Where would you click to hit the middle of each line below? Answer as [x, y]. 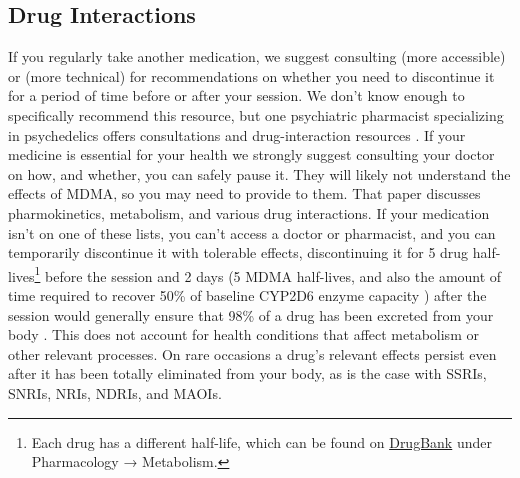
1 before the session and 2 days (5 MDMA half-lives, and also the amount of [268, 274]
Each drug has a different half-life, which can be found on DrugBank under [261, 441]
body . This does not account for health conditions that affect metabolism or [243, 334]
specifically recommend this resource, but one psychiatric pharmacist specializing [256, 114]
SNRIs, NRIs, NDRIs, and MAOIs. [115, 392]
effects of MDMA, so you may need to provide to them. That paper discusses [244, 193]
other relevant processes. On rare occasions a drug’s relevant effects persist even [252, 353]
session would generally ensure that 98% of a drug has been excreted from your [251, 314]
